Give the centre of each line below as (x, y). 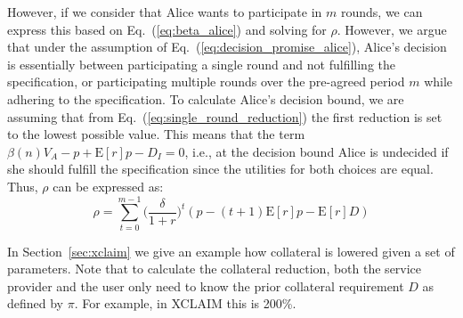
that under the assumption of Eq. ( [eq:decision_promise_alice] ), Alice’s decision (227, 47)
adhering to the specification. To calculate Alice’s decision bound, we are (206, 98)
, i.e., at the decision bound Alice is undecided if (317, 151)
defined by (36, 303)
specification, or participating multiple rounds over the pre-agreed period (206, 82)
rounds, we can (382, 12)
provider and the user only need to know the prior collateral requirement (206, 285)
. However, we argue (392, 29)
